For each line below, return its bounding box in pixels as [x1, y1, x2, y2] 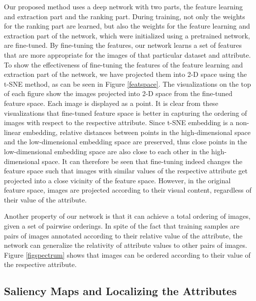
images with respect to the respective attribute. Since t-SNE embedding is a [4, 117, 234, 128]
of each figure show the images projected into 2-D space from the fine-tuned [4, 88, 233, 99]
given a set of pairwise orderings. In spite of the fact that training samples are [4, 221, 240, 231]
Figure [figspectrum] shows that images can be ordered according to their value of [4, 249, 251, 260]
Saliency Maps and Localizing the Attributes [4, 283, 237, 299]
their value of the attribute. [4, 194, 87, 204]
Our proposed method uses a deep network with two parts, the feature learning [4, 1, 243, 11]
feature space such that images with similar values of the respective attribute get [4, 166, 248, 176]
